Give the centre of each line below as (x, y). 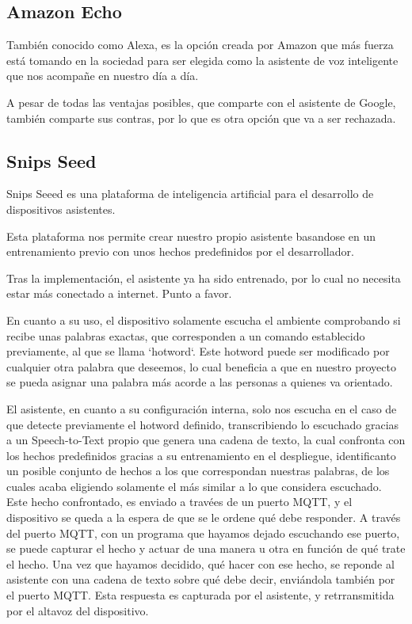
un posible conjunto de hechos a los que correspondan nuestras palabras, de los (198, 471)
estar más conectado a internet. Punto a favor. (119, 293)
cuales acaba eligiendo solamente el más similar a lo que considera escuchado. (194, 486)
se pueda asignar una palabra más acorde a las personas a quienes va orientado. (200, 382)
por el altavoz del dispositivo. (78, 610)
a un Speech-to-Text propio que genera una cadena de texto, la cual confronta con (206, 440)
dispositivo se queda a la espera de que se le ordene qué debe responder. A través (204, 517)
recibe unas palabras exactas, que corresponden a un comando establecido (186, 335)
